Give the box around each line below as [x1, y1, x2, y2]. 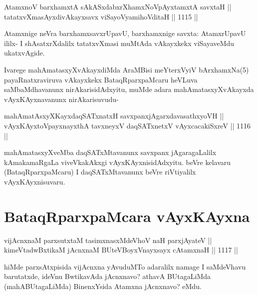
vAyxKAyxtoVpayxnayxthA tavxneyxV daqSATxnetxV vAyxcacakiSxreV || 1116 [4, 120, 251, 130]
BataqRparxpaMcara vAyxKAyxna [4, 205, 250, 226]
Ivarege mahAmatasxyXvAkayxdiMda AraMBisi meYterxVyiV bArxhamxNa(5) [4, 64, 249, 74]
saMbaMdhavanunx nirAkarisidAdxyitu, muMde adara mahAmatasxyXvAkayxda [4, 84, 254, 94]
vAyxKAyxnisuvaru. [4, 176, 65, 186]
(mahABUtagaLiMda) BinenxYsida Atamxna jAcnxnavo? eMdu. [4, 281, 202, 291]
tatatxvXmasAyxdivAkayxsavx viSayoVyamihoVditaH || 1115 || [4, 11, 198, 21]
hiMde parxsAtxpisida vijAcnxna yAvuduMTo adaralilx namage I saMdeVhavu [4, 261, 246, 271]
